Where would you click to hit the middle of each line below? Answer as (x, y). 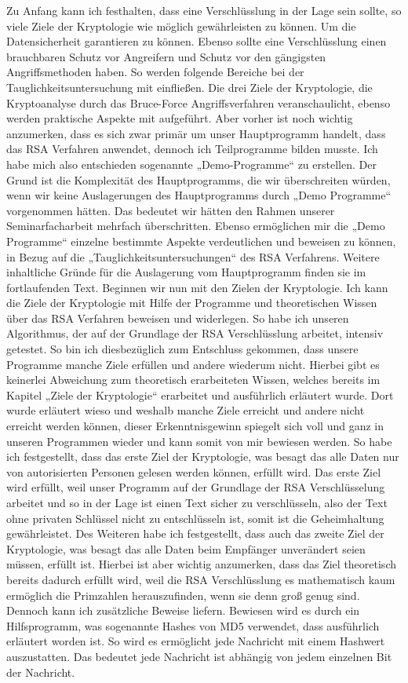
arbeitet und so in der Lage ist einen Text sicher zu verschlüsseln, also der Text (197, 502)
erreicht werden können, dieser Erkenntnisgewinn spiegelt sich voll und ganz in (195, 426)
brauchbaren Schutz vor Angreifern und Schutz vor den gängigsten (166, 56)
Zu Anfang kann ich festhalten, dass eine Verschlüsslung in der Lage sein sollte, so (204, 10)
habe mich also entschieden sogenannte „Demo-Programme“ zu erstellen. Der (191, 164)
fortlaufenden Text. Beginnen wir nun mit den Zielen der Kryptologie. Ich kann (197, 287)
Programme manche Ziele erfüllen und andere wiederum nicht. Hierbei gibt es (193, 364)
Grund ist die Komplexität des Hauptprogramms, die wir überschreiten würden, (199, 179)
